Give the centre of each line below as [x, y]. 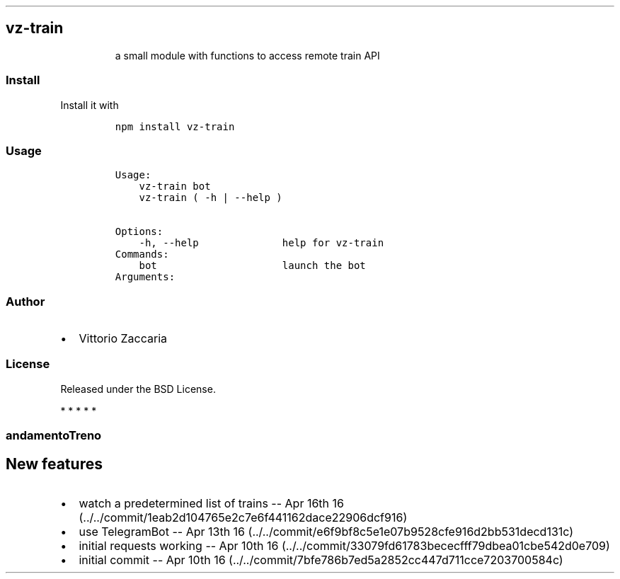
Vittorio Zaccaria [123, 339]
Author [25, 301]
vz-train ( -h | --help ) [211, 198]
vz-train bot [175, 187]
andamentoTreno [54, 436]
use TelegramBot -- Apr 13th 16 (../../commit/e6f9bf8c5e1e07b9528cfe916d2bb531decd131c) [326, 532]
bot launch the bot [252, 266]
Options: [139, 232]
